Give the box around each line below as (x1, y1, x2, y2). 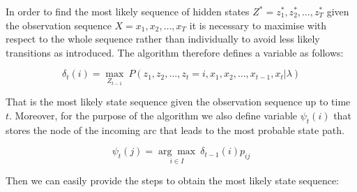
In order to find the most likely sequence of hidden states (6, 4, 250, 18)
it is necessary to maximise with (189, 17, 327, 32)
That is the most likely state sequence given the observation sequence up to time (6, 94, 351, 109)
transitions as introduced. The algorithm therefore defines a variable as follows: (6, 45, 344, 59)
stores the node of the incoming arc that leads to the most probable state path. (6, 122, 344, 137)
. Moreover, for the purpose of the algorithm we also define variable (9, 108, 298, 122)
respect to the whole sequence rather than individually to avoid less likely (6, 31, 320, 46)
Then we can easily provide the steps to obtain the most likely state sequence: (6, 173, 339, 188)
